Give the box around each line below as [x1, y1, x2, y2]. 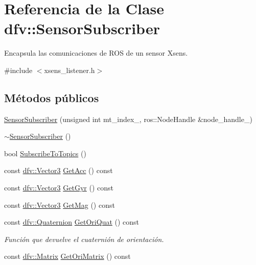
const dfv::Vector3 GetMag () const [4, 199, 115, 210]
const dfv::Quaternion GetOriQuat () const [4, 216, 139, 227]
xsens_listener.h [44, 64, 95, 75]
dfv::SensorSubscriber [4, 18, 160, 39]
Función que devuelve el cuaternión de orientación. [4, 233, 164, 244]
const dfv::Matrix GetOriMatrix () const [4, 251, 131, 261]
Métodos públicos [4, 89, 99, 105]
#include [4, 64, 33, 75]
